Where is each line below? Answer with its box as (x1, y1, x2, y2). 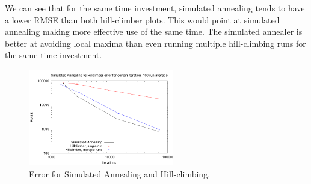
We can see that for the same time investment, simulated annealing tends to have (5, 2, 305, 14)
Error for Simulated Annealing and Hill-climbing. (29, 167, 211, 180)
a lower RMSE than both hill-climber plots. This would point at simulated (5, 13, 280, 26)
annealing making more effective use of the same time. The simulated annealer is (5, 25, 303, 38)
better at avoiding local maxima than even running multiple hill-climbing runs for (5, 37, 306, 49)
